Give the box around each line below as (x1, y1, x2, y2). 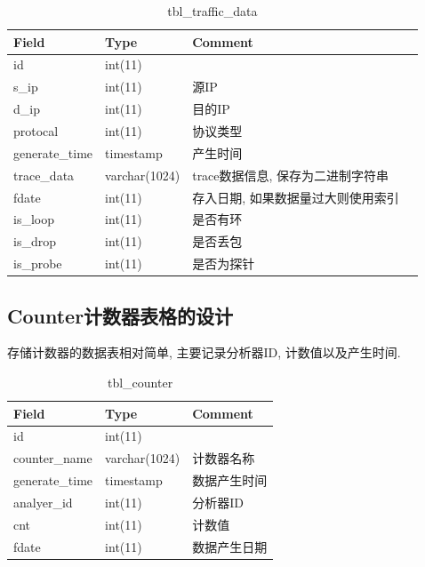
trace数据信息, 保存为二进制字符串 (192, 165, 389, 184)
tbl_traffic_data (167, 2, 258, 20)
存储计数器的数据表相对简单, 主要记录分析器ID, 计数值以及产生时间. (7, 343, 401, 362)
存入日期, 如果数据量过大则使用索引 (192, 188, 399, 206)
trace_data (13, 165, 75, 184)
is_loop (13, 210, 54, 228)
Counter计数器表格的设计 (7, 301, 234, 329)
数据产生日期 (192, 537, 268, 555)
